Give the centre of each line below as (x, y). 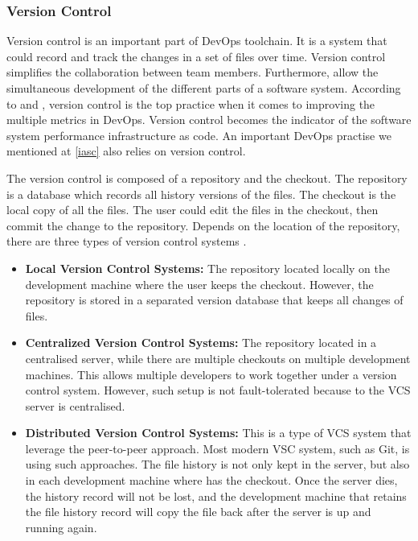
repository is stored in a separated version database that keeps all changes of (214, 300)
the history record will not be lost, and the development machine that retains (216, 496)
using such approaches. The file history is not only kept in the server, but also (217, 464)
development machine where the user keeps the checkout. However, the (199, 284)
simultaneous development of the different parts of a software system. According (204, 88)
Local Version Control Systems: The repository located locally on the (207, 268)
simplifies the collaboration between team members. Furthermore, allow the (193, 72)
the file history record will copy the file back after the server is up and (198, 512)
